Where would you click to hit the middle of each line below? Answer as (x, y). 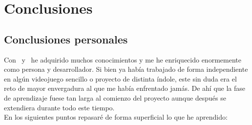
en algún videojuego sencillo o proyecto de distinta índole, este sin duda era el (120, 78)
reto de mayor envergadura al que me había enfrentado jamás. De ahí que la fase (125, 88)
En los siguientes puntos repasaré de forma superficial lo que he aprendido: (116, 117)
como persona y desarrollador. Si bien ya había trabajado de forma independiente (126, 69)
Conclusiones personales (66, 39)
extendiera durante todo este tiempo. (59, 107)
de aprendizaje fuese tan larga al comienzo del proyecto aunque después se (115, 97)
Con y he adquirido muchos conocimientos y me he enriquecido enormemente (123, 59)
